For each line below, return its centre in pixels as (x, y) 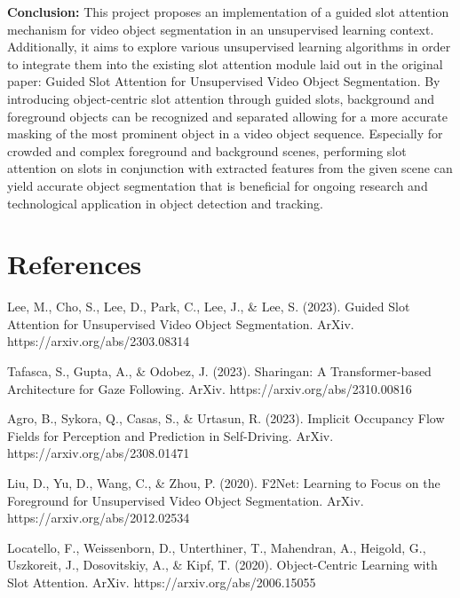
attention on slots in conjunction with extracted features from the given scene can (230, 168)
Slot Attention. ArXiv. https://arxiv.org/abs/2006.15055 (162, 582)
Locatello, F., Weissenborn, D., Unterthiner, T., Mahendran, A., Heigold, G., (217, 547)
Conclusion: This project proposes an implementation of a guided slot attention (228, 12)
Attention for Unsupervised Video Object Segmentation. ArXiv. (181, 323)
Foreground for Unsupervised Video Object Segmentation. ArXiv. (186, 500)
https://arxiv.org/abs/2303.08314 (99, 341)
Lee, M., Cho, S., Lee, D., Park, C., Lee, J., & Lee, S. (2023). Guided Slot (209, 307)
